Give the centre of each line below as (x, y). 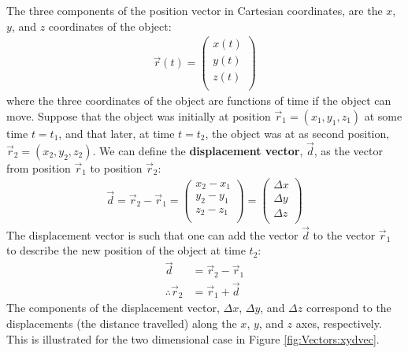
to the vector (344, 234)
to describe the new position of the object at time (126, 250)
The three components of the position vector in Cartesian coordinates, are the (195, 10)
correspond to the (349, 308)
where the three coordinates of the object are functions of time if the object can (199, 100)
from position (39, 167)
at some (383, 116)
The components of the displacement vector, (113, 308)
